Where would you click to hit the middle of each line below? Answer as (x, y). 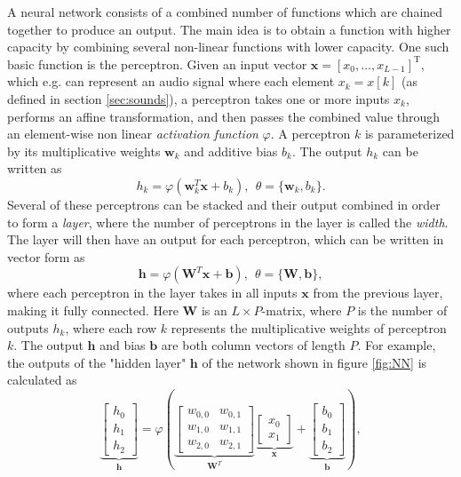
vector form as (46, 256)
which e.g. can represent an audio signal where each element (171, 81)
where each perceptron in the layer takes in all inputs (152, 293)
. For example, (397, 345)
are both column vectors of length (253, 345)
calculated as (42, 380)
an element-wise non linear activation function (133, 134)
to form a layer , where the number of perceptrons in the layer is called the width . (228, 222)
